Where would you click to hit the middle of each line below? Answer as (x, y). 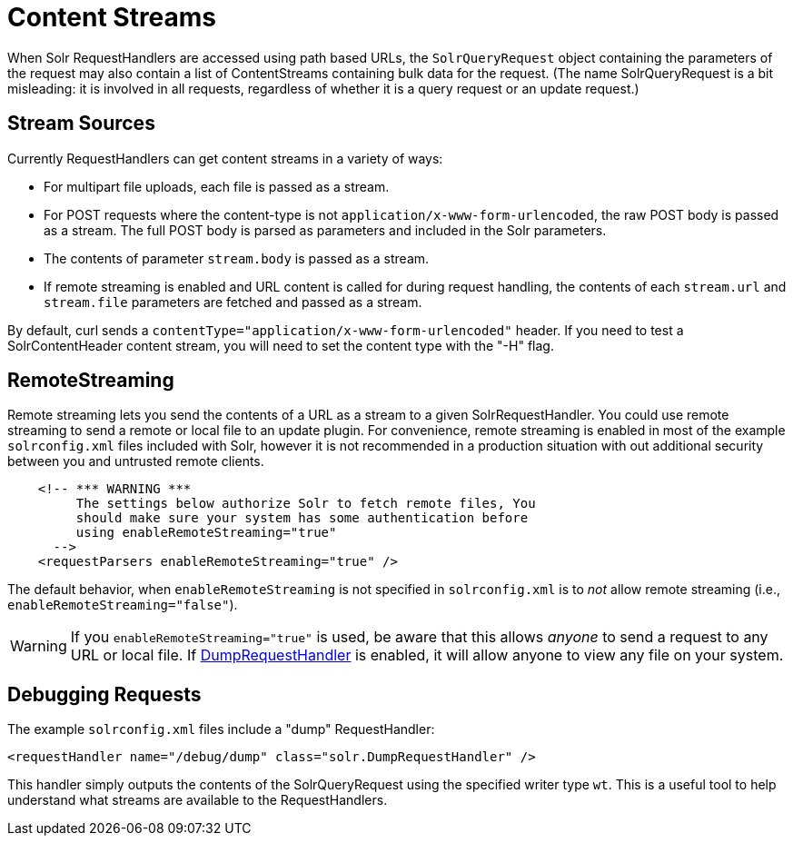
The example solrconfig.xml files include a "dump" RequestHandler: (221, 729)
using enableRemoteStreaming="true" (206, 533)
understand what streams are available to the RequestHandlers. (198, 800)
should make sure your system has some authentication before (302, 518)
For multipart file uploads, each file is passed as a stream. (217, 186)
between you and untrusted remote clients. (136, 461)
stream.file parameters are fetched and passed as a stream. (233, 302)
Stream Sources (81, 124)
